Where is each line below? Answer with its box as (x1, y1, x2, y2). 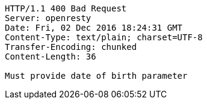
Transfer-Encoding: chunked (5, 42, 137, 52)
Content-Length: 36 (5, 52, 96, 61)
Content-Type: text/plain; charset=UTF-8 (5, 32, 203, 42)
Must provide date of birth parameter (5, 71, 188, 81)
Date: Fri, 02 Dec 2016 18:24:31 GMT (5, 23, 183, 32)
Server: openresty (5, 13, 91, 23)
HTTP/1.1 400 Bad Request (5, 4, 127, 13)
